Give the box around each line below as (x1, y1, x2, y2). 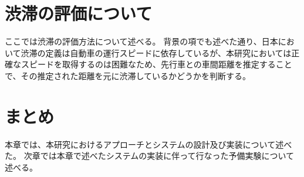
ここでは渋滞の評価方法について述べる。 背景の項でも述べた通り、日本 (5, 35, 278, 47)
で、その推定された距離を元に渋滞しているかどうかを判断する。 (5, 69, 251, 81)
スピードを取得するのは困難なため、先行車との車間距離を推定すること (21, 58, 292, 70)
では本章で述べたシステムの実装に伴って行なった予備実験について (40, 149, 295, 162)
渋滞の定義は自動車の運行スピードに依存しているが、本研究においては (21, 46, 292, 59)
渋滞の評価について (5, 1, 153, 25)
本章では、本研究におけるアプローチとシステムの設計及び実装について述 (5, 138, 284, 150)
